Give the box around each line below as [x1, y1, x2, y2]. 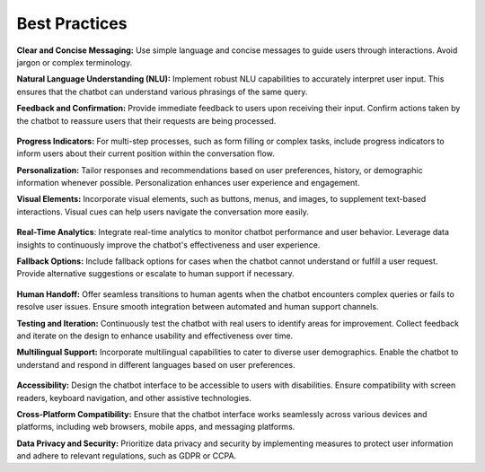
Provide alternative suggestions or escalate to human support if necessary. [16, 268, 295, 279]
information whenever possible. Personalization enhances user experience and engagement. [16, 178, 360, 188]
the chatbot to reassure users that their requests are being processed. [16, 115, 277, 126]
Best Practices [16, 13, 128, 33]
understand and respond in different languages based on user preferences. [16, 359, 295, 370]
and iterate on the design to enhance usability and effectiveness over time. [16, 330, 294, 341]
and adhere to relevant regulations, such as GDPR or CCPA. [16, 450, 237, 461]
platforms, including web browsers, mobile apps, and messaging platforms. [16, 422, 295, 433]
